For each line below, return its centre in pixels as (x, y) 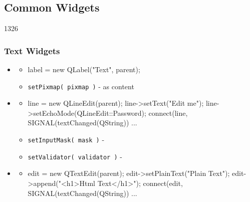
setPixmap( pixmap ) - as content (81, 86)
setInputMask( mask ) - (66, 140)
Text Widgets (32, 50)
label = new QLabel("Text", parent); (84, 69)
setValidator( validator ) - (75, 156)
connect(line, (168, 113)
